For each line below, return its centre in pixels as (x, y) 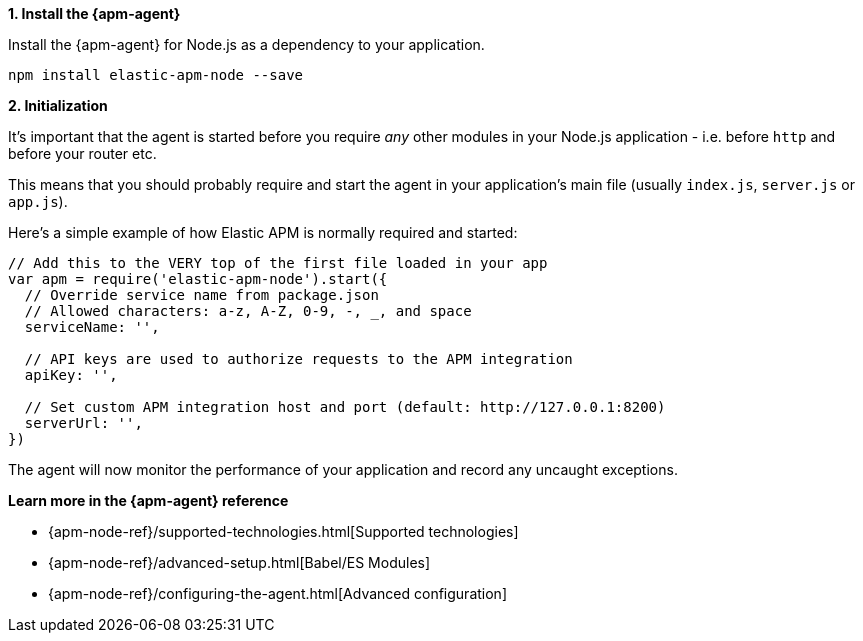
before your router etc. (82, 153)
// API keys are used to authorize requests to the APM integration (298, 359)
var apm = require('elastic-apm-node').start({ (198, 279)
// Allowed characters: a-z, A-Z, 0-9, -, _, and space (248, 311)
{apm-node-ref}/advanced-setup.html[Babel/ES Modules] (239, 562)
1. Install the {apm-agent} (94, 13)
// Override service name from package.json (201, 295)
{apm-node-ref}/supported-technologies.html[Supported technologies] (283, 531)
